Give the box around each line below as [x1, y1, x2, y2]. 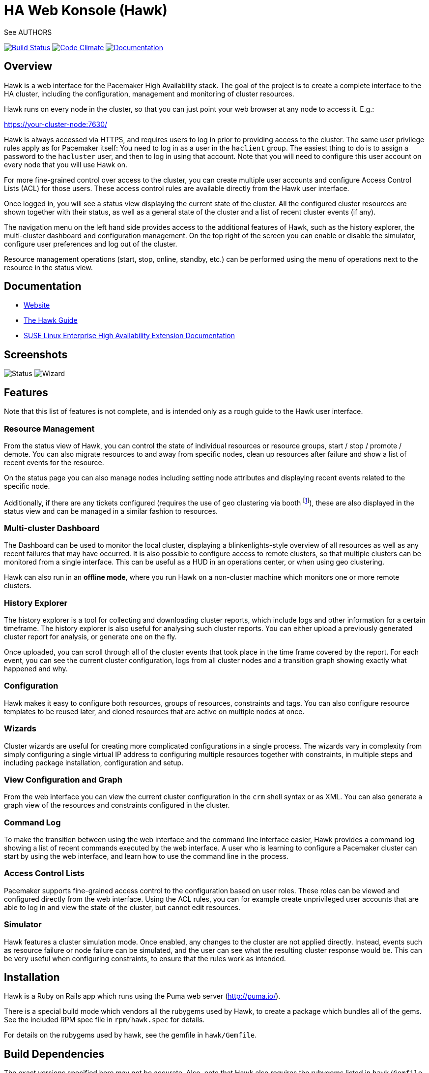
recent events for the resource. [4, 458, 104, 467]
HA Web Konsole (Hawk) [4, 2, 168, 19]
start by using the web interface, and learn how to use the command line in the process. [4, 852, 288, 861]
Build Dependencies [4, 1047, 105, 1060]
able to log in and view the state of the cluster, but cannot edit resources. [4, 903, 241, 912]
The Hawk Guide [24, 316, 78, 325]
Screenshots [4, 348, 68, 361]
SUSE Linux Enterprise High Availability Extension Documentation [24, 331, 235, 340]
